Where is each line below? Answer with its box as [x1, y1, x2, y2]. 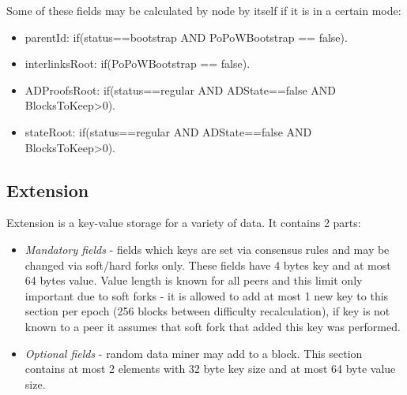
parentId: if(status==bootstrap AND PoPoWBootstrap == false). [24, 28, 348, 45]
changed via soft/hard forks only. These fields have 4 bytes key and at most [24, 256, 391, 273]
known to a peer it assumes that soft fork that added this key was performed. [24, 318, 401, 334]
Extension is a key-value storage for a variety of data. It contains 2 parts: [6, 214, 361, 231]
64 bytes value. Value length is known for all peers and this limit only [24, 272, 363, 289]
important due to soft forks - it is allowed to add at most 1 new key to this [24, 287, 389, 304]
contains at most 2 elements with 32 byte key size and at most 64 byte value [24, 360, 396, 377]
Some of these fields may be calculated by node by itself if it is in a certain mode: [6, 2, 401, 18]
